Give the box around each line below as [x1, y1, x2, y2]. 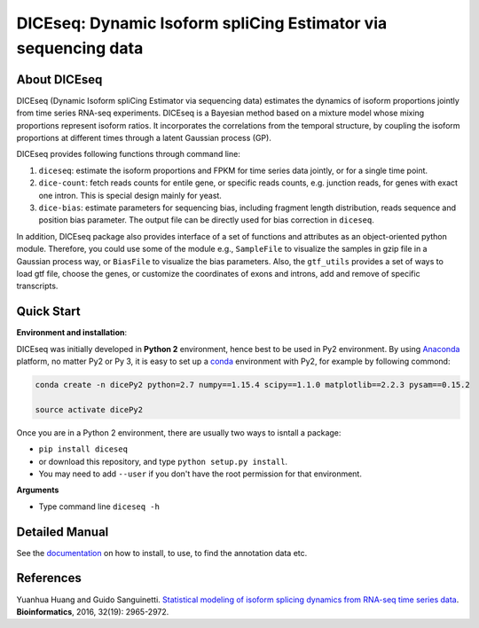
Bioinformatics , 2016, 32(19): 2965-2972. [16, 606, 169, 616]
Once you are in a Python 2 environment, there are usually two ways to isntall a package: [16, 427, 342, 438]
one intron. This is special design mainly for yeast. [38, 190, 222, 200]
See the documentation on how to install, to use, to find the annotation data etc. [16, 547, 308, 558]
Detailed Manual [16, 524, 109, 539]
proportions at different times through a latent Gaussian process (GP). [16, 133, 272, 144]
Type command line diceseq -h [38, 501, 160, 512]
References [16, 570, 82, 585]
